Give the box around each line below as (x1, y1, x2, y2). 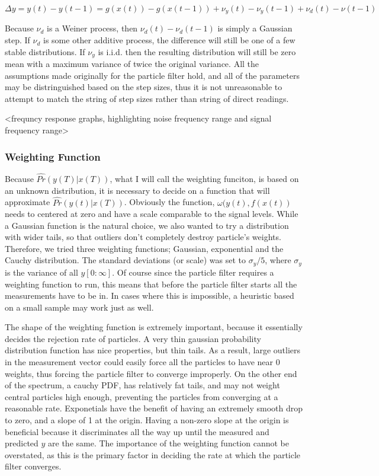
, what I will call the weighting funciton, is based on (110, 172, 299, 185)
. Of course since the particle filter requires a (112, 266, 274, 278)
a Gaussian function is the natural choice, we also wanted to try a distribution (5, 219, 289, 231)
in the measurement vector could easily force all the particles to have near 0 (5, 356, 280, 368)
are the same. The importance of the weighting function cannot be (48, 437, 289, 449)
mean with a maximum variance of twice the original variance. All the (5, 57, 259, 70)
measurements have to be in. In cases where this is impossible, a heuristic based (5, 289, 294, 302)
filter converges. (5, 460, 62, 472)
